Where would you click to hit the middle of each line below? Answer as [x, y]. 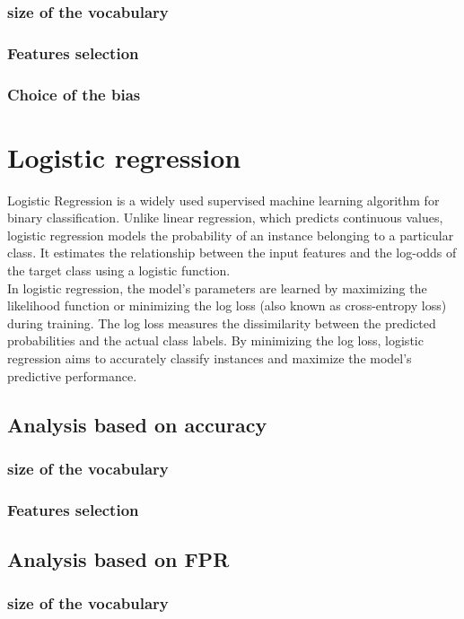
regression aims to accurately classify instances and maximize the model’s [210, 358]
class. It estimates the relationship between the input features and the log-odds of [232, 253]
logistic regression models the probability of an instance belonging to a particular [231, 235]
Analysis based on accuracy [137, 424]
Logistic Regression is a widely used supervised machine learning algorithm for [223, 200]
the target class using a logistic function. [119, 270]
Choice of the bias [74, 94]
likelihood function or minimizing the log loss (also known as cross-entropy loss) [227, 305]
